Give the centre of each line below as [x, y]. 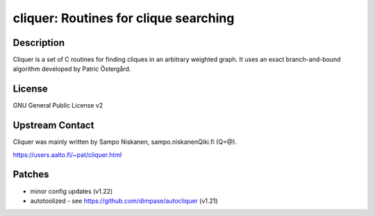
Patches [31, 175]
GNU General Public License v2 [58, 106]
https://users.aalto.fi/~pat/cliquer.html [67, 155]
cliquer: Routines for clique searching [124, 18]
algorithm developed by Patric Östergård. [72, 69]
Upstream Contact [53, 125]
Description [39, 43]
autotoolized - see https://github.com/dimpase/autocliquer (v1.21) [124, 201]
